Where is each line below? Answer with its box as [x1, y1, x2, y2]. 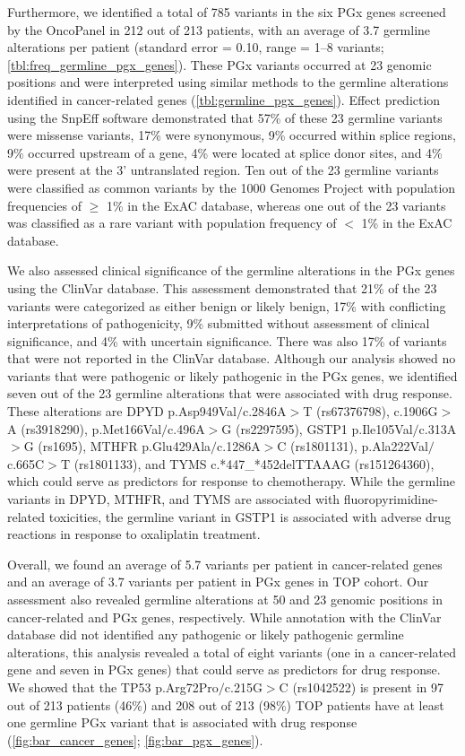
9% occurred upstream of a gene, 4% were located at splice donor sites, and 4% [7, 143, 443, 161]
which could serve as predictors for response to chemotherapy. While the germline [7, 472, 455, 491]
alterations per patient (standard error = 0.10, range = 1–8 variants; [7, 38, 384, 56]
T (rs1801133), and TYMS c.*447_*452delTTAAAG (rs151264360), [60, 454, 435, 473]
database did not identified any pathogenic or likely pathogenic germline [7, 625, 404, 644]
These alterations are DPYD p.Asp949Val [7, 402, 237, 421]
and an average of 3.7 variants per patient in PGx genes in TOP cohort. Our [7, 572, 429, 591]
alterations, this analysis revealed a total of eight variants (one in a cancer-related [7, 642, 457, 661]
